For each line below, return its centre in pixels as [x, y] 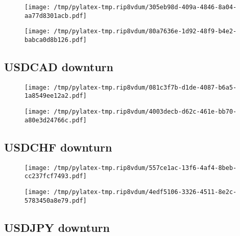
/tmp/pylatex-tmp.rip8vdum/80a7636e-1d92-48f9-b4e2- [145, 31]
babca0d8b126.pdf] [56, 40]
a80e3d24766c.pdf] [56, 120]
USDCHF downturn [58, 147]
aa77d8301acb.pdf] [56, 16]
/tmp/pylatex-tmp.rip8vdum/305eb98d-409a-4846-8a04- [145, 7]
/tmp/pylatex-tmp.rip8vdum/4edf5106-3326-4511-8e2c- [145, 192]
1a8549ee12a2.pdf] [56, 96]
